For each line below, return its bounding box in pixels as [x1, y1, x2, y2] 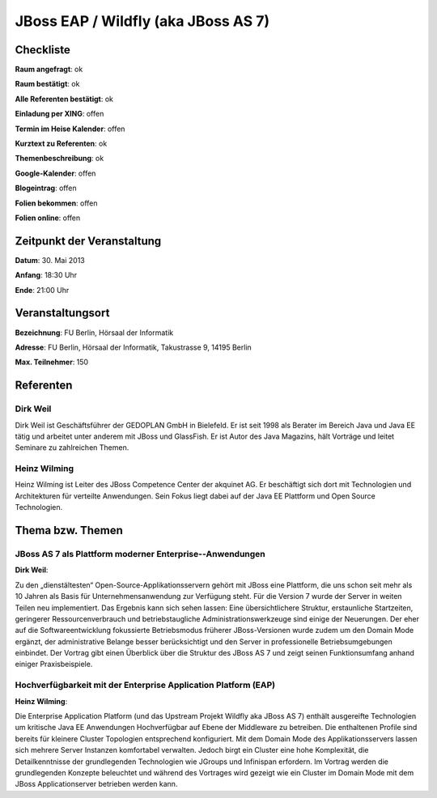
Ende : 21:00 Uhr [15, 285, 70, 295]
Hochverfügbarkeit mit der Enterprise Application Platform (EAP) [15, 680, 276, 691]
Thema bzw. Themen [15, 524, 123, 537]
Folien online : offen [15, 213, 81, 223]
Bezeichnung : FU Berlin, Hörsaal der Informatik [15, 328, 174, 337]
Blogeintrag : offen [15, 183, 77, 193]
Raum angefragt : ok [15, 65, 83, 74]
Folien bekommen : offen [15, 198, 98, 208]
